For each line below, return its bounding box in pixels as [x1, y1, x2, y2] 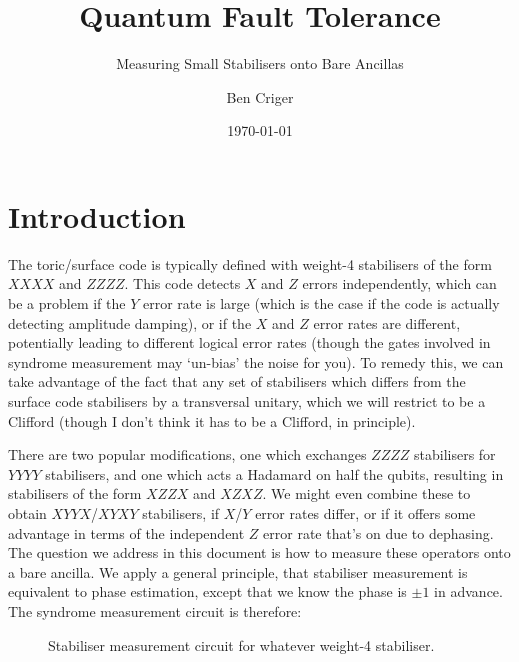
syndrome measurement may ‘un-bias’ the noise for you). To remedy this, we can [8, 351, 504, 372]
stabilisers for [414, 444, 496, 465]
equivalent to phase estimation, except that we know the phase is [8, 581, 407, 602]
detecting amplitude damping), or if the [8, 312, 252, 333]
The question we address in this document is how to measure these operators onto [8, 542, 511, 563]
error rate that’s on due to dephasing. [263, 522, 494, 543]
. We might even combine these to [262, 483, 471, 504]
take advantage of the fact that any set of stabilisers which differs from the [8, 371, 466, 392]
